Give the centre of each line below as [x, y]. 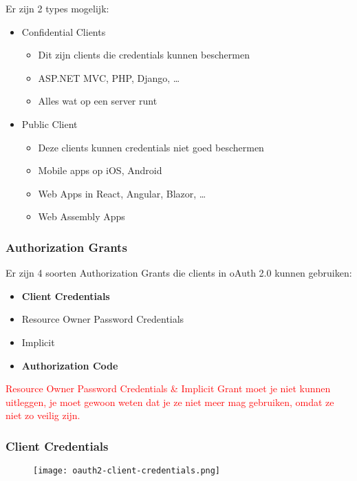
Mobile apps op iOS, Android [100, 170]
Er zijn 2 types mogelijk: [57, 8]
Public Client [50, 124]
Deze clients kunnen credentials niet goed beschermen [151, 147]
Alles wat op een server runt [98, 101]
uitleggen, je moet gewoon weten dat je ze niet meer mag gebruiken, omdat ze [170, 402]
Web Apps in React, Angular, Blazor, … [122, 193]
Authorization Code [70, 365]
